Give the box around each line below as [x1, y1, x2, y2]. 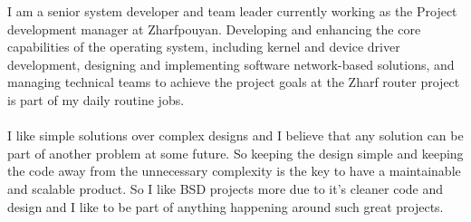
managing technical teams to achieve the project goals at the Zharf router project [7, 72, 460, 92]
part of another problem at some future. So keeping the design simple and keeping [7, 143, 464, 162]
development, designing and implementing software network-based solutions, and [7, 54, 455, 73]
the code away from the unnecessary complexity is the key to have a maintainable [7, 161, 461, 180]
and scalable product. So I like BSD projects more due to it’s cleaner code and [7, 179, 444, 198]
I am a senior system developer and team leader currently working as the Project [7, 2, 457, 20]
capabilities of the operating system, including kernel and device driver [7, 37, 400, 56]
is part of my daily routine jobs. [7, 90, 185, 109]
